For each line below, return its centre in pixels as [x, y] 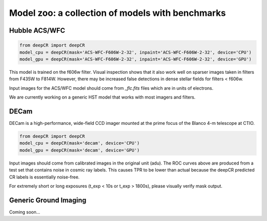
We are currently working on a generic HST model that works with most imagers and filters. [102, 97]
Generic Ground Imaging [48, 200]
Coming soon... [25, 212]
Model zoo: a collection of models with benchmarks [117, 13]
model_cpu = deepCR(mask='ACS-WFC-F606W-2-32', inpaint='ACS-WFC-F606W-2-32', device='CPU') [135, 52]
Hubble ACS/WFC [37, 30]
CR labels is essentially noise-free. [44, 177]
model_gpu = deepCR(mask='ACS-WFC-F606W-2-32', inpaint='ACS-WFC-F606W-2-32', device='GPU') [135, 59]
